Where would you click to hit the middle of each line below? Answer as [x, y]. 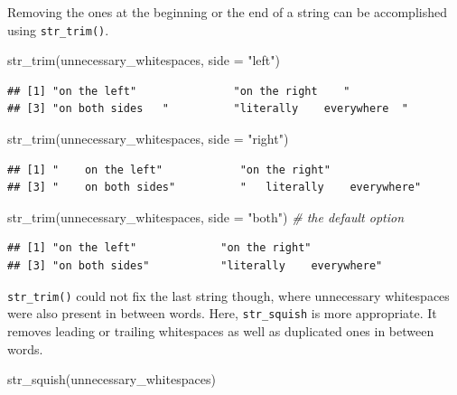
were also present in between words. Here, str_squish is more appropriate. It [222, 313]
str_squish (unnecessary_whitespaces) [112, 379]
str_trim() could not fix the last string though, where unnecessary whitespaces [228, 295]
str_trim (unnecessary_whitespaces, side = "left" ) [144, 60]
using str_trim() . [58, 29]
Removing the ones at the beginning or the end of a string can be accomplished [227, 12]
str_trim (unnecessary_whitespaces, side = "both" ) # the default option [206, 216]
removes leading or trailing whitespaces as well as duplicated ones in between [221, 330]
